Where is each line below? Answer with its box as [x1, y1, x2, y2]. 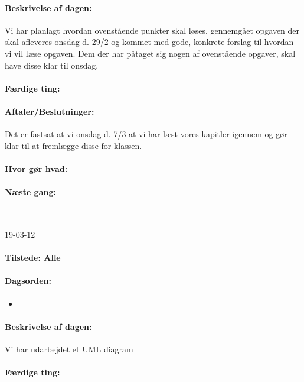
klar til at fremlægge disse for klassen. [5, 139, 142, 151]
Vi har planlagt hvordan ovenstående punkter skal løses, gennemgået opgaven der [5, 24, 300, 36]
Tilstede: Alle [5, 251, 61, 264]
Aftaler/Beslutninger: [5, 105, 94, 117]
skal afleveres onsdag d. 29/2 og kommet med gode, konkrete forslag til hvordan [5, 35, 294, 48]
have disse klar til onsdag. [5, 59, 99, 71]
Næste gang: [5, 186, 56, 198]
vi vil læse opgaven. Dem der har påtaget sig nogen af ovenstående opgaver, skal [5, 47, 296, 59]
